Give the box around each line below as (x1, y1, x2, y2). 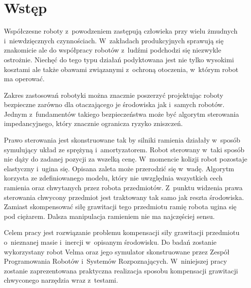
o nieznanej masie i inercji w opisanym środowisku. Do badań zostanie (4, 237, 216, 247)
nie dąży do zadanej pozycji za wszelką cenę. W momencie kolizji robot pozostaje (4, 154, 248, 164)
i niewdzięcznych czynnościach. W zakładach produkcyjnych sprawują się (4, 35, 224, 45)
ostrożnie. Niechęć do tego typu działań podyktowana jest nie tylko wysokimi (4, 54, 234, 64)
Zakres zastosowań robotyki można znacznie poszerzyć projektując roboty (4, 90, 223, 100)
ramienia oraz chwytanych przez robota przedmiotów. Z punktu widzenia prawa (4, 182, 243, 193)
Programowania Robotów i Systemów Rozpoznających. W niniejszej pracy (4, 256, 227, 266)
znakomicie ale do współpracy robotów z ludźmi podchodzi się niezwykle (4, 45, 221, 55)
